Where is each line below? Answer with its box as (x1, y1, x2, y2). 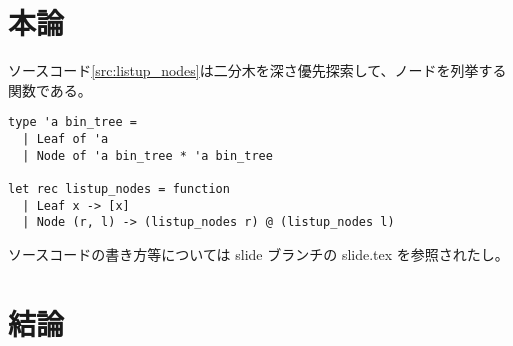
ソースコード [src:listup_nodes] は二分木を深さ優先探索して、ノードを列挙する (8, 60, 507, 81)
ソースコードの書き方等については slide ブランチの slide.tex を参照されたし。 (8, 243, 509, 264)
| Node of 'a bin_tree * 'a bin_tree (22, 148, 273, 163)
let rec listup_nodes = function (8, 181, 230, 196)
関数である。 (8, 79, 92, 100)
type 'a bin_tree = (8, 115, 137, 130)
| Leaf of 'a (22, 131, 109, 146)
